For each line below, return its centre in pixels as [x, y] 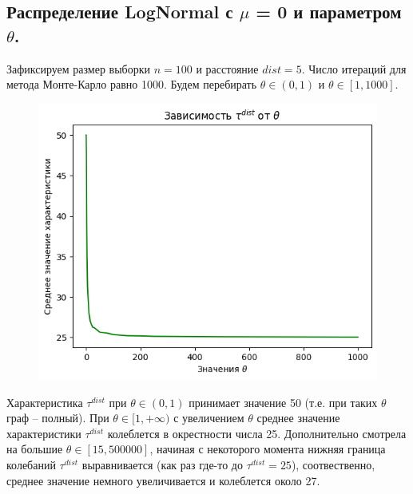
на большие [35, 449]
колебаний [31, 465]
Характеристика [45, 402]
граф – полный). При [58, 418]
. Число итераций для [354, 68]
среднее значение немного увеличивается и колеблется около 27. [163, 480]
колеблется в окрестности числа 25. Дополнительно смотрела [257, 433]
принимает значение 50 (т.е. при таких [283, 402]
